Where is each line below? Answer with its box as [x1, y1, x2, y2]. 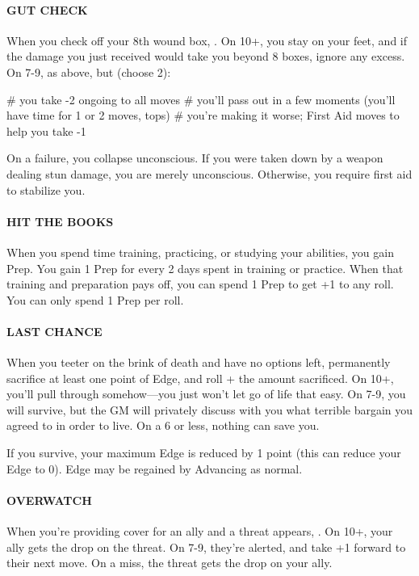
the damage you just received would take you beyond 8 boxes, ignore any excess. [6, 48, 405, 65]
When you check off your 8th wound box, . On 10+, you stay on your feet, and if [6, 32, 408, 48]
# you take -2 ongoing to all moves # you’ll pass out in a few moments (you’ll [6, 90, 396, 107]
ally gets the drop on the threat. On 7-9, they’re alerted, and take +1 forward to [6, 538, 406, 555]
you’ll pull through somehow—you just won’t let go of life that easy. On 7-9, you [6, 385, 406, 402]
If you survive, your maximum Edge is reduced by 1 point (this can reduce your [6, 444, 401, 461]
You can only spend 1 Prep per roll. [6, 291, 184, 308]
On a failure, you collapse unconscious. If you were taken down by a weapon [6, 149, 383, 166]
